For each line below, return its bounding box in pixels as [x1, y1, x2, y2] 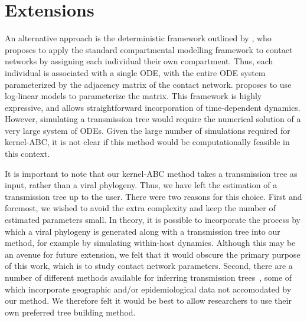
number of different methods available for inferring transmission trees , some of [5, 271, 292, 283]
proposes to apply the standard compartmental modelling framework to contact [5, 43, 293, 55]
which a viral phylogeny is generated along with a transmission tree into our [5, 225, 280, 237]
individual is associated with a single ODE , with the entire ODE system [5, 66, 266, 78]
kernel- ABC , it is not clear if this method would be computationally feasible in [5, 136, 290, 148]
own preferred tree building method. [5, 305, 136, 318]
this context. [5, 147, 50, 160]
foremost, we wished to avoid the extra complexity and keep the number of [5, 202, 276, 214]
